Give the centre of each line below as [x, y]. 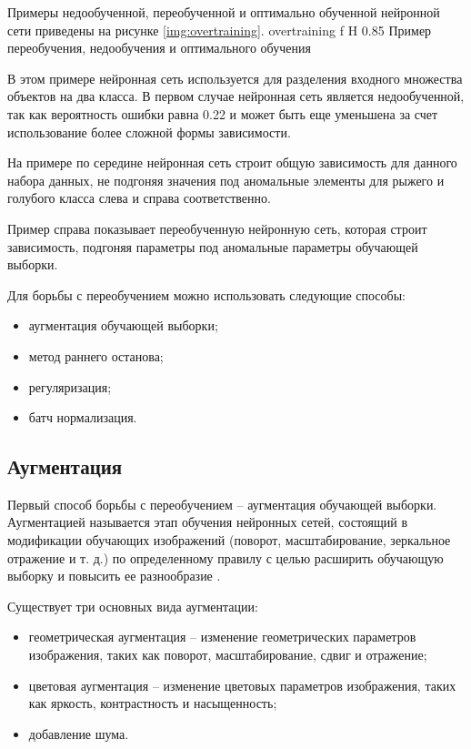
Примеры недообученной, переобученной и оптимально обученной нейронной [224, 12]
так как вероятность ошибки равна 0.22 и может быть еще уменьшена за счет [223, 113]
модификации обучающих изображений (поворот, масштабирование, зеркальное [229, 540]
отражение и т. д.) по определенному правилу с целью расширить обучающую [225, 557]
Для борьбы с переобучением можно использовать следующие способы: [206, 294]
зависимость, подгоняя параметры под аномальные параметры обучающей [213, 246]
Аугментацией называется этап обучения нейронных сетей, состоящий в [208, 522]
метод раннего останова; [96, 355]
